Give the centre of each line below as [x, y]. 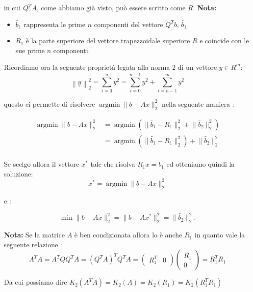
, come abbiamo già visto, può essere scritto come [111, 7]
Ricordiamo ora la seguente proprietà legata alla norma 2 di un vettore [111, 67]
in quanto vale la [220, 235]
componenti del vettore [128, 24]
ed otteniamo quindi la [201, 164]
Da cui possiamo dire [36, 282]
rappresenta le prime [54, 24]
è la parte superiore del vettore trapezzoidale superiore [108, 41]
